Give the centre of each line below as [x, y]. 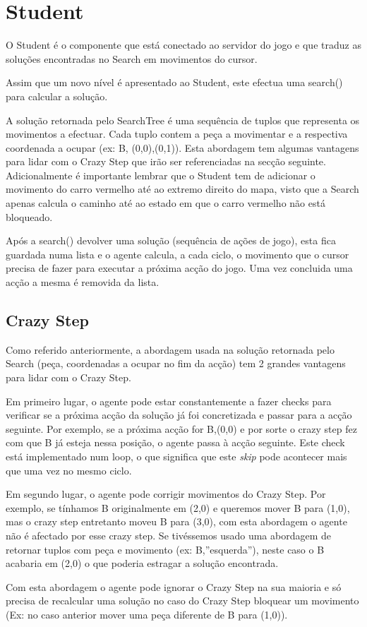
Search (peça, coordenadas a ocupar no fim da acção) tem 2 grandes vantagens [176, 363]
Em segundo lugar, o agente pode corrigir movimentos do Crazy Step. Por [166, 494]
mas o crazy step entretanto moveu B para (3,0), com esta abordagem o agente [176, 521]
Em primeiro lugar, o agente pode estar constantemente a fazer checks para [169, 401]
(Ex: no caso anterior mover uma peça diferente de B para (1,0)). [147, 614]
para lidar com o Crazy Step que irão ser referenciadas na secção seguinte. [166, 161]
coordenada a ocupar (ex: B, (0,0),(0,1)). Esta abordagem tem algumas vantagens [182, 147]
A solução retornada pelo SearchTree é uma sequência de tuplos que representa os [183, 120]
